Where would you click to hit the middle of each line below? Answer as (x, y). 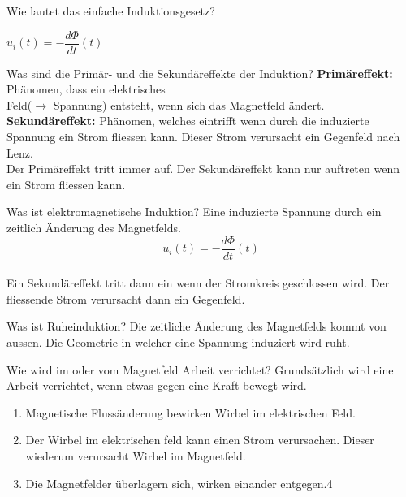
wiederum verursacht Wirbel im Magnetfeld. (136, 456)
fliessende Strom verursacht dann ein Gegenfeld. (126, 298)
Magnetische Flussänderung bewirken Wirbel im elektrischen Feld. (190, 412)
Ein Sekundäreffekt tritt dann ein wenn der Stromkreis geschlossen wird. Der (198, 283)
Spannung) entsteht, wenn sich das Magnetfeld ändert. (189, 104)
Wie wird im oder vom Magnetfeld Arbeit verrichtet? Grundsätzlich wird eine (200, 369)
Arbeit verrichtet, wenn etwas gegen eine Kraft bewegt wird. (157, 385)
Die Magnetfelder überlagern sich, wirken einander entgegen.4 (179, 483)
